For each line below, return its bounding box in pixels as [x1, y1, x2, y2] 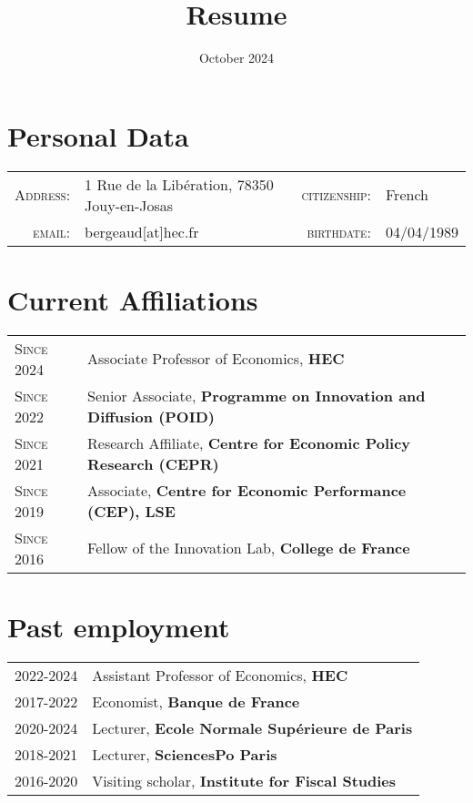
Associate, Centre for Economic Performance [87, 479, 407, 501]
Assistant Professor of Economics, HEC [92, 664, 348, 686]
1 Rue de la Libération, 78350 [85, 173, 274, 195]
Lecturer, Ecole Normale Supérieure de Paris [92, 717, 413, 738]
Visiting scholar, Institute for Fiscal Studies [92, 769, 397, 791]
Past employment [7, 607, 230, 645]
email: [32, 220, 71, 242]
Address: [15, 184, 71, 206]
